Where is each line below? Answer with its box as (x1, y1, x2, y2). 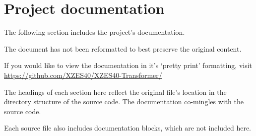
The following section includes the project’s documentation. (4, 27, 185, 37)
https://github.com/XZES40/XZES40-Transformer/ (4, 69, 162, 80)
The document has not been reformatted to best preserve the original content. (4, 43, 242, 54)
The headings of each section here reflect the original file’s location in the (4, 86, 227, 97)
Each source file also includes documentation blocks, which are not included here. (4, 123, 252, 133)
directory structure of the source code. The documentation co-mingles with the (4, 96, 244, 107)
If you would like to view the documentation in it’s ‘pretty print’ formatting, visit (4, 60, 253, 70)
